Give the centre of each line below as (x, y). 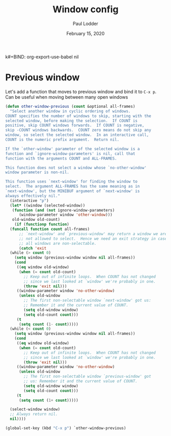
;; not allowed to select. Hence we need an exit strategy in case (93, 239)
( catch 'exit (33, 248)
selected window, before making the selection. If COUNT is (72, 121)
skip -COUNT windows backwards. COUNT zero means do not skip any (78, 130)
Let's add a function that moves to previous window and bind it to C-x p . (81, 91)
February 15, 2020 (85, 33)
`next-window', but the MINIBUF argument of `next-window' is (73, 191)
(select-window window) (35, 409)
